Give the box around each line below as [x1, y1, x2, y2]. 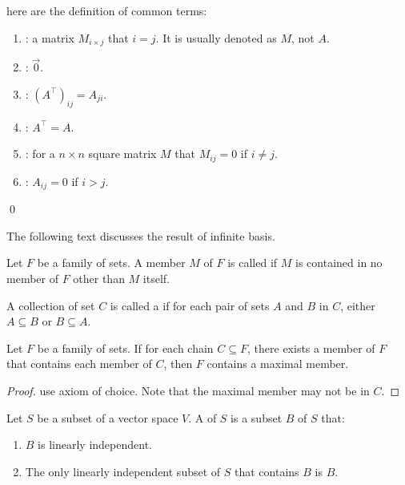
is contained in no [295, 254, 383, 271]
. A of [188, 409, 217, 426]
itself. [142, 269, 170, 286]
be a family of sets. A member [37, 254, 186, 271]
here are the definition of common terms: [6, 2, 207, 18]
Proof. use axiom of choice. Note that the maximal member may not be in [6, 382, 370, 398]
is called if [227, 254, 278, 271]
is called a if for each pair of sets [110, 297, 270, 313]
